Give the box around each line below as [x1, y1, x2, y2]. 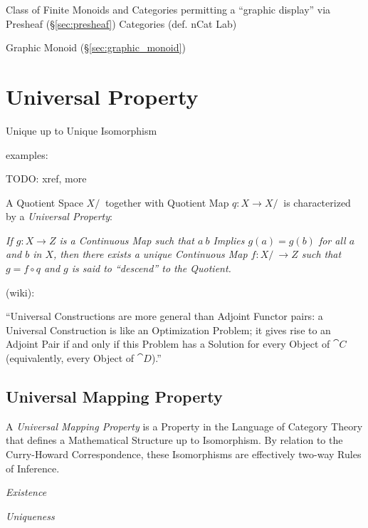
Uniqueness [6, 508, 55, 523]
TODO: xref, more [6, 171, 87, 186]
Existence [6, 485, 47, 499]
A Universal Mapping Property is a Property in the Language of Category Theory [6, 418, 363, 433]
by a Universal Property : [6, 209, 112, 224]
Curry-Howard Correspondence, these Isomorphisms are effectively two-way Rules [6, 447, 362, 462]
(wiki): [6, 284, 35, 299]
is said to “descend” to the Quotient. [71, 261, 231, 276]
